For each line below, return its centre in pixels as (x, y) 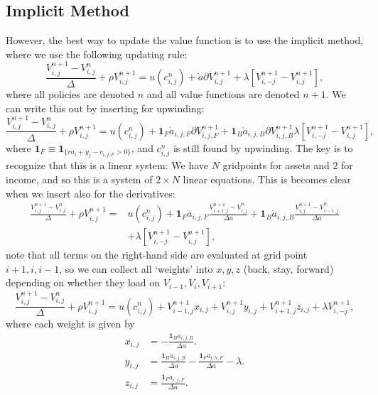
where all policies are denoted (70, 94)
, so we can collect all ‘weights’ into (136, 268)
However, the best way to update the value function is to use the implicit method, (185, 40)
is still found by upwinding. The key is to (263, 147)
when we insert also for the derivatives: (91, 193)
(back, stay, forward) (288, 268)
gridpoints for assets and (276, 165)
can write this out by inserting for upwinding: (105, 108)
